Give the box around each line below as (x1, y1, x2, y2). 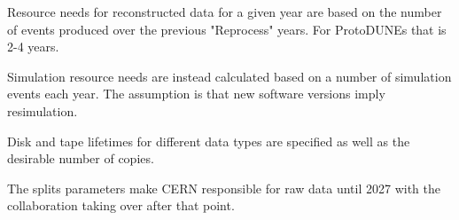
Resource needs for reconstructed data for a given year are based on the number (7, 3, 442, 20)
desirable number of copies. (7, 149, 154, 168)
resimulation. (7, 101, 78, 120)
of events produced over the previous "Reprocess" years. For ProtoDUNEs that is (7, 20, 447, 38)
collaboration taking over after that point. (7, 196, 235, 215)
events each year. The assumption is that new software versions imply (7, 84, 385, 103)
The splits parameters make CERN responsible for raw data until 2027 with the (7, 178, 441, 197)
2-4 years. (7, 37, 59, 56)
